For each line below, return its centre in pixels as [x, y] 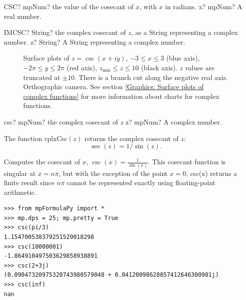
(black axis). [159, 67]
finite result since [29, 182]
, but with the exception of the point [113, 173]
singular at [20, 173]
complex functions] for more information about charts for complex [121, 96]
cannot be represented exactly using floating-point [141, 182]
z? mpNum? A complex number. [174, 121]
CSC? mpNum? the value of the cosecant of [69, 6]
